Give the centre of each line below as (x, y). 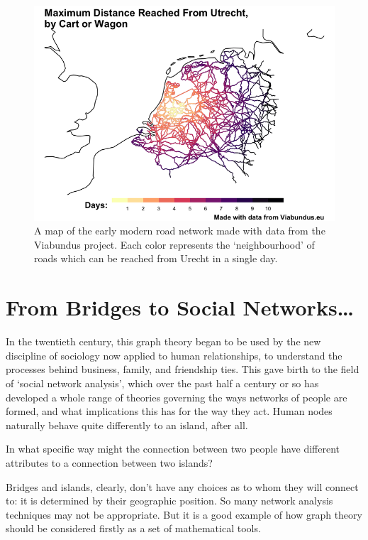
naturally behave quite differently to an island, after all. (127, 425)
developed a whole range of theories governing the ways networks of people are (177, 397)
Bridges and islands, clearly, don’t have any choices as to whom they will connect (182, 486)
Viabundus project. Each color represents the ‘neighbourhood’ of (174, 244)
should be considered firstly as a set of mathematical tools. (133, 528)
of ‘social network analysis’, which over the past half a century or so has (162, 383)
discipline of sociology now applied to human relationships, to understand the (174, 355)
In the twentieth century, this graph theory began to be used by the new (163, 341)
